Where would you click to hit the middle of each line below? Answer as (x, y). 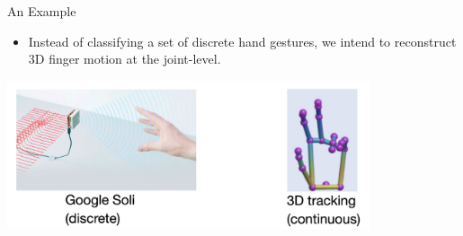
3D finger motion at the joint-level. (125, 59)
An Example (42, 11)
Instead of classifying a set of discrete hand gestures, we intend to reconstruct (242, 41)
